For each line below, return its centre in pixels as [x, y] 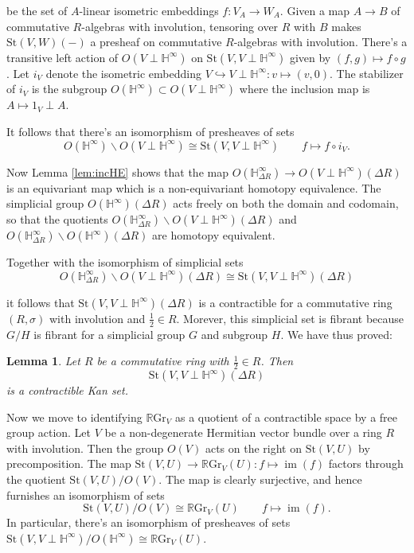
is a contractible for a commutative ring [295, 302]
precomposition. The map [69, 463]
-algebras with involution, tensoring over [180, 26]
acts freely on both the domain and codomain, [286, 203]
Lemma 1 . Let [43, 361]
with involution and [98, 318]
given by [310, 57]
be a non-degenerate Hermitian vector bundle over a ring [243, 432]
